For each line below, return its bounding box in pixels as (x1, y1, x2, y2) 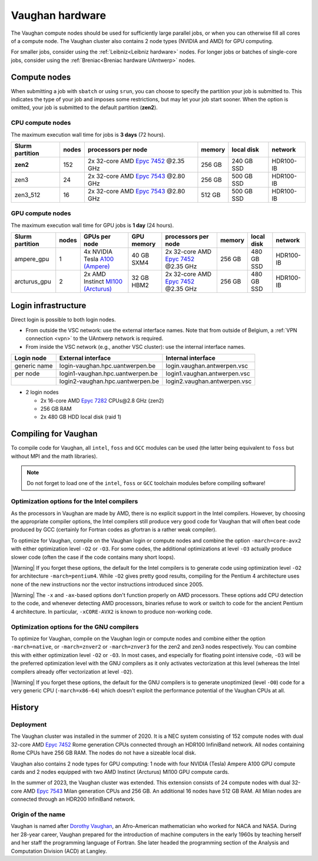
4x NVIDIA (83, 248, 113, 256)
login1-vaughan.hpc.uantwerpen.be (59, 370, 158, 378)
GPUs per (83, 233, 111, 241)
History (11, 702, 39, 712)
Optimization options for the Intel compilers (11, 497, 138, 506)
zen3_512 (14, 190, 41, 199)
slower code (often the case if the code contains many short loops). (11, 553, 175, 560)
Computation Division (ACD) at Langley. (11, 847, 107, 855)
